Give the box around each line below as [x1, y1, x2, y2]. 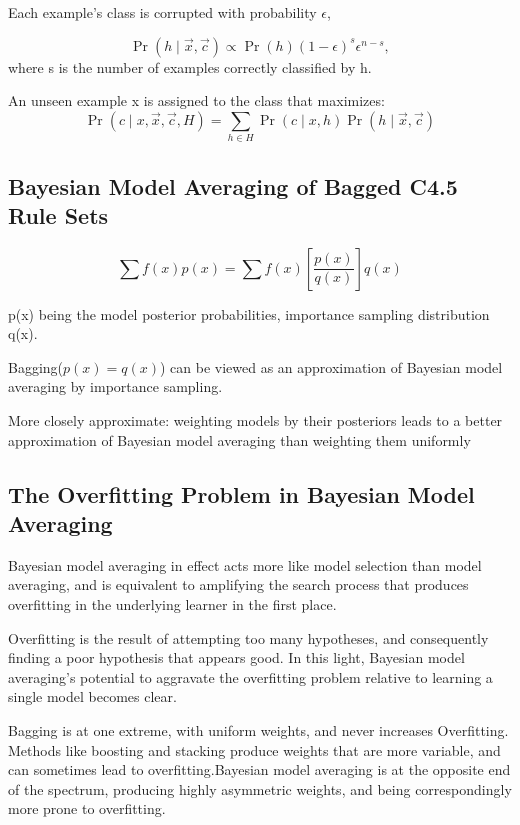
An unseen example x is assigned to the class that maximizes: [8, 90, 385, 111]
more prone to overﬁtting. [8, 798, 166, 819]
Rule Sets [8, 199, 109, 230]
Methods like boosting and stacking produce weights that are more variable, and [8, 739, 501, 760]
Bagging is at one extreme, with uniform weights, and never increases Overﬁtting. [8, 720, 509, 741]
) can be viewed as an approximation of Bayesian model [159, 356, 503, 377]
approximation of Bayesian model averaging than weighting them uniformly [8, 429, 471, 450]
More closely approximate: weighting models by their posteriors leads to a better [8, 410, 503, 431]
